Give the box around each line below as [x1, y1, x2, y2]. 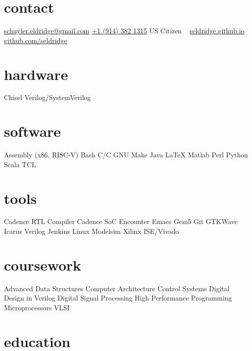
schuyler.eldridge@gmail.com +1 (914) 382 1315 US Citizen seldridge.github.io [4, 25, 245, 36]
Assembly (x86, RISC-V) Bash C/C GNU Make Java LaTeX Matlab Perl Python [4, 150, 248, 160]
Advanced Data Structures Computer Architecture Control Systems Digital [4, 283, 229, 293]
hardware [4, 64, 68, 84]
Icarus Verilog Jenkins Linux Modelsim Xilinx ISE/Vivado [4, 226, 179, 236]
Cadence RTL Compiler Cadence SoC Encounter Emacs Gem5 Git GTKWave [4, 216, 238, 226]
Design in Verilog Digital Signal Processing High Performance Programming [4, 293, 232, 303]
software [4, 121, 61, 141]
